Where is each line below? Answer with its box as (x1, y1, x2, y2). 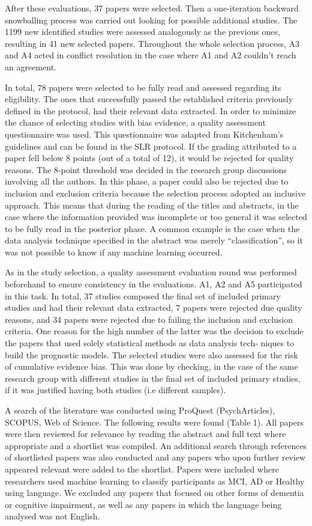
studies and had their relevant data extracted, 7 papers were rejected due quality (5, 301, 302, 314)
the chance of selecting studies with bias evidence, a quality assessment (5, 116, 266, 129)
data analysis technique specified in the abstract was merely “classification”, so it (5, 234, 303, 246)
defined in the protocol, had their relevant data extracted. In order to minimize (5, 104, 296, 117)
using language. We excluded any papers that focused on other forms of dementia (5, 486, 304, 499)
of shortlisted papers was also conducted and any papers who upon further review (5, 451, 306, 463)
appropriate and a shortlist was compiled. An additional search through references (5, 439, 307, 451)
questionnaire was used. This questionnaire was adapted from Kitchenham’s (5, 127, 284, 140)
